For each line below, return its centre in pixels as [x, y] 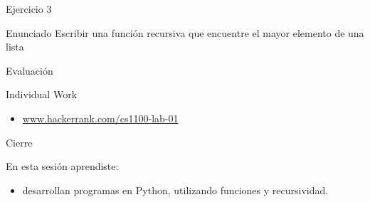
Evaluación [30, 70]
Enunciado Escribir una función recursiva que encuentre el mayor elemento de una [185, 32]
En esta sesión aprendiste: [62, 166]
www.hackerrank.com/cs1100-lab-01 [100, 118]
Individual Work [42, 94]
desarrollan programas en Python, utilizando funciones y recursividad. [175, 190]
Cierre [19, 142]
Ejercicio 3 [29, 9]
